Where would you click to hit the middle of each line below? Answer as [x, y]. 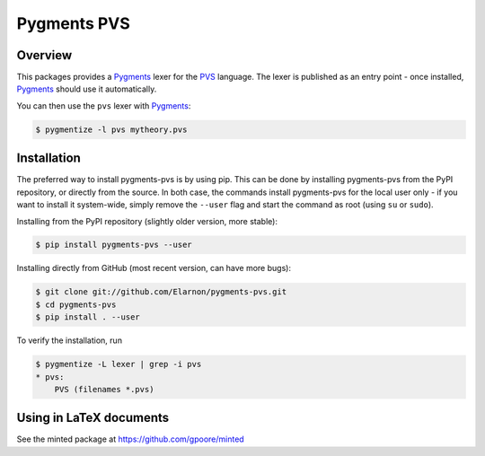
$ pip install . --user [88, 317]
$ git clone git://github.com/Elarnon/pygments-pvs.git [161, 292]
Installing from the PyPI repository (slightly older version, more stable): [147, 221]
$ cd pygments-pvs [76, 304]
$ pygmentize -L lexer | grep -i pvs [119, 364]
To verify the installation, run [70, 340]
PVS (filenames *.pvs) [104, 389]
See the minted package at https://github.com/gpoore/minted [130, 439]
